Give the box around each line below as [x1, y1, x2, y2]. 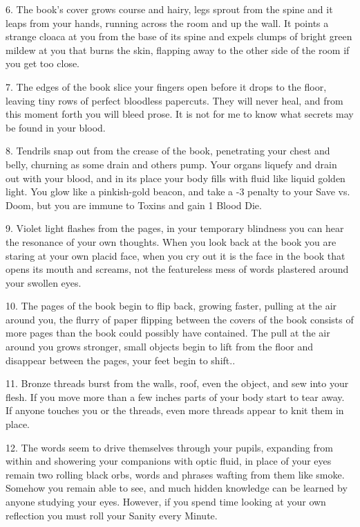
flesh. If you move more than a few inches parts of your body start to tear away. [6, 389, 345, 404]
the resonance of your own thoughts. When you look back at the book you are [6, 234, 337, 249]
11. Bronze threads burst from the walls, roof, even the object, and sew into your [6, 376, 349, 391]
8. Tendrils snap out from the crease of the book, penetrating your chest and [6, 143, 330, 158]
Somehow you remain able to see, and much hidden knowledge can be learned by [6, 481, 348, 495]
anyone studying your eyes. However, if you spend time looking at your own [6, 494, 326, 508]
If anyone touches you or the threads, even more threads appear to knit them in [6, 403, 344, 418]
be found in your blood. [6, 120, 106, 134]
